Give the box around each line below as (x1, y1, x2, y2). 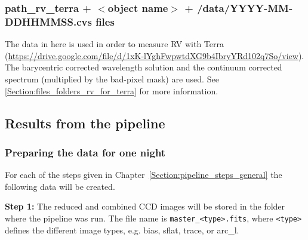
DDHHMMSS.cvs (5, 14, 92, 29)
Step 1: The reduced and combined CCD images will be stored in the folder (5, 200, 285, 213)
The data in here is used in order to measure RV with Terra (5, 38, 224, 50)
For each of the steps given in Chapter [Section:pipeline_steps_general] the (5, 168, 282, 181)
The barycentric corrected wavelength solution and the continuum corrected (5, 61, 282, 73)
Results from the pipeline (5, 113, 165, 132)
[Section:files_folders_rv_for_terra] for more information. (5, 84, 218, 97)
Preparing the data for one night (5, 144, 166, 159)
